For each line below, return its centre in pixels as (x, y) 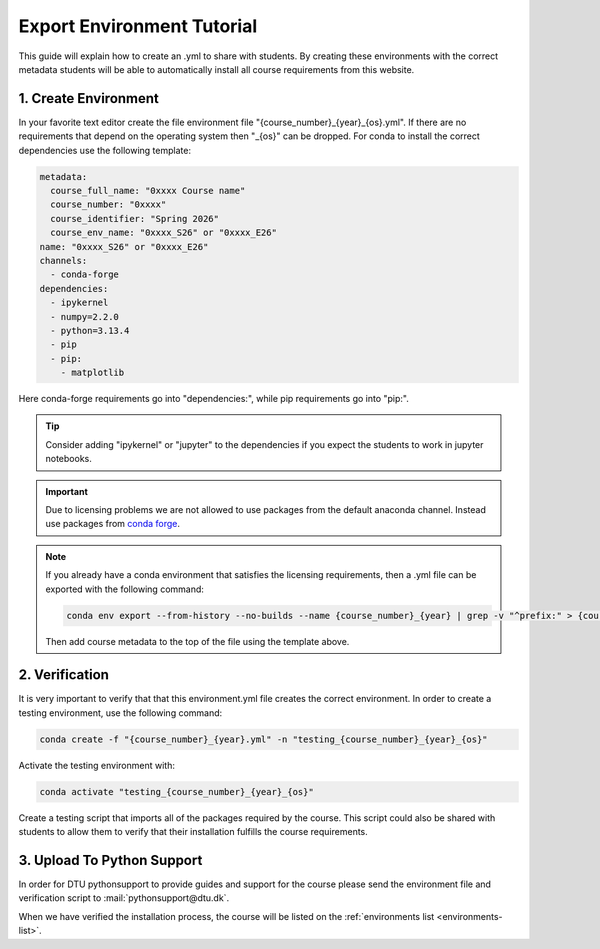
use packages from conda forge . (112, 524)
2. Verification (64, 675)
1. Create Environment (89, 98)
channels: (63, 260)
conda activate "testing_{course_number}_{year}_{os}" (176, 791)
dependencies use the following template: (105, 150)
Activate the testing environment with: (96, 765)
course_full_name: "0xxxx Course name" (148, 190)
